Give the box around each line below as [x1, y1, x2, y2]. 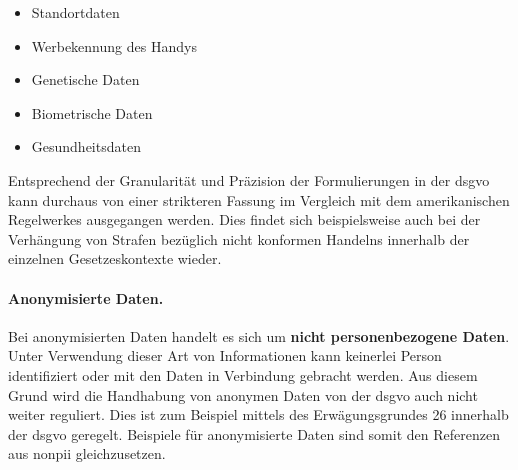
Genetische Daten [31, 69, 140, 90]
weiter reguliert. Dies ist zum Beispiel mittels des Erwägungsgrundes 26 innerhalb [8, 404, 509, 425]
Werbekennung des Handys [31, 35, 197, 56]
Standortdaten [31, 2, 120, 22]
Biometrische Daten [31, 102, 153, 123]
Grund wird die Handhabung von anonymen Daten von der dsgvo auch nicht [8, 384, 478, 405]
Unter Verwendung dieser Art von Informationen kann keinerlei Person [8, 345, 442, 366]
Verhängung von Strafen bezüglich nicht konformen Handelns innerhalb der [8, 228, 470, 249]
